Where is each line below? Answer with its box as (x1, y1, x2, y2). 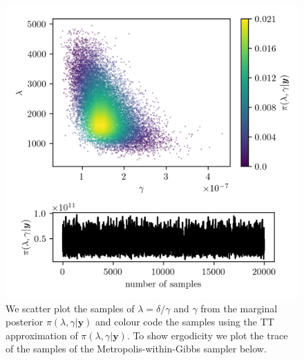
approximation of (6, 328, 78, 342)
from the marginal (200, 301, 278, 315)
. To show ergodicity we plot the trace (126, 328, 288, 342)
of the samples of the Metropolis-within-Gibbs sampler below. (6, 341, 267, 356)
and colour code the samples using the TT (95, 314, 274, 329)
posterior (6, 314, 44, 329)
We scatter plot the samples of (6, 301, 135, 315)
